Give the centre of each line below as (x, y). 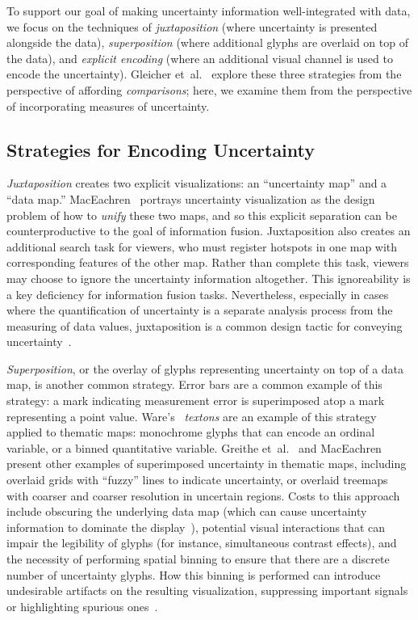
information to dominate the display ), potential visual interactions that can (196, 527)
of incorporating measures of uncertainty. (108, 105)
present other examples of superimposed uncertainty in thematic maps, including (207, 464)
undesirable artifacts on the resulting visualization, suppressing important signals (207, 590)
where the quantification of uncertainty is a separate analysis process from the (200, 310)
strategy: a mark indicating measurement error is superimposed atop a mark (196, 401)
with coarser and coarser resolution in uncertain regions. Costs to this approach (203, 495)
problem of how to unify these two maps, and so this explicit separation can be (202, 215)
